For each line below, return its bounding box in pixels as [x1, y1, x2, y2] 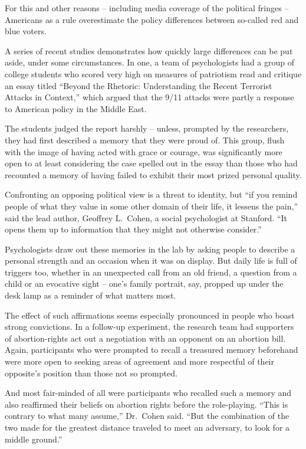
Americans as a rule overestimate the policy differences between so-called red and [5, 13, 299, 25]
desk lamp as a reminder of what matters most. [5, 289, 176, 301]
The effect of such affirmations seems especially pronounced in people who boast [5, 309, 295, 321]
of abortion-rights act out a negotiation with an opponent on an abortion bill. [5, 332, 286, 344]
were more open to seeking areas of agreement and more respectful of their [5, 355, 275, 368]
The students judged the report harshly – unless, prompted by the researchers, [5, 122, 289, 135]
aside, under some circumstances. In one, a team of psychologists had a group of [5, 56, 295, 68]
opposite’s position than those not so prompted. [5, 366, 177, 379]
